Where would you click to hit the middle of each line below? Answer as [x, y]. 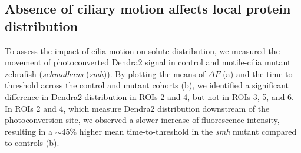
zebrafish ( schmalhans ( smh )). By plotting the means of [105, 73]
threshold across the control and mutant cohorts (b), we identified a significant [147, 85]
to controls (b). [32, 143]
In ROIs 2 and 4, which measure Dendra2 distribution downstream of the [137, 108]
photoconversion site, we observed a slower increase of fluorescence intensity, [142, 120]
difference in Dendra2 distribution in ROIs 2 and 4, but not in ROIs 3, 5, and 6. [149, 96]
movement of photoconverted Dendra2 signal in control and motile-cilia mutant [148, 62]
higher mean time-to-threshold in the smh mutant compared [188, 131]
